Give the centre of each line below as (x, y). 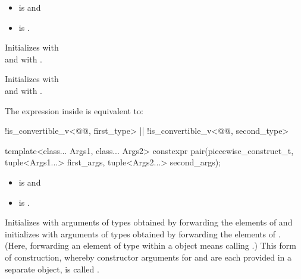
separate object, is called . (52, 269)
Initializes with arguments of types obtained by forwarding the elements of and (149, 222)
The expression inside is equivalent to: (74, 110)
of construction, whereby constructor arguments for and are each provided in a (148, 257)
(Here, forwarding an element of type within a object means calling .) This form (150, 245)
